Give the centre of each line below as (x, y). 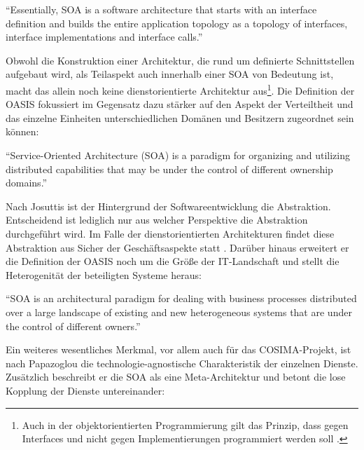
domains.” (27, 183)
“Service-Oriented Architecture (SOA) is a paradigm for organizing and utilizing (178, 155)
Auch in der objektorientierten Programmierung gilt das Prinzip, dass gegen (185, 424)
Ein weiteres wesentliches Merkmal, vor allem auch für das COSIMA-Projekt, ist (178, 349)
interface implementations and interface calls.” (104, 37)
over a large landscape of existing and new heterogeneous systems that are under (179, 312)
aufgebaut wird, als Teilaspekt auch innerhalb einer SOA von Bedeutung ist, (170, 74)
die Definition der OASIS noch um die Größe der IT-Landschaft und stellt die (173, 261)
